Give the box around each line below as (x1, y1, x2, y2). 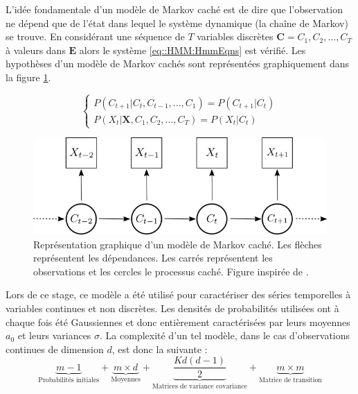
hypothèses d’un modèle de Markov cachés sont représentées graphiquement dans (6, 56, 350, 71)
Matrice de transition (259, 376, 322, 384)
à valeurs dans (6, 42, 66, 57)
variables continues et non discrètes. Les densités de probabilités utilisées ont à (6, 301, 339, 316)
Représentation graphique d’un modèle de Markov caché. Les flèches (33, 237, 322, 251)
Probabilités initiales (38, 376, 100, 384)
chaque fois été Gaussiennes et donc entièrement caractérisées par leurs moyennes (6, 314, 350, 329)
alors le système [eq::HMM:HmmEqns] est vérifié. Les (79, 42, 306, 57)
